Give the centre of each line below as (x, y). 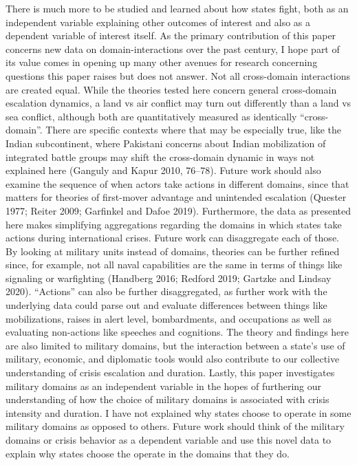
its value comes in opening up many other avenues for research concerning (162, 62)
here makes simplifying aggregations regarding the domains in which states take (174, 224)
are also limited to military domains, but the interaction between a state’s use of (175, 345)
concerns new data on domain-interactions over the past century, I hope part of (173, 48)
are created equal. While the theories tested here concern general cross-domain (171, 89)
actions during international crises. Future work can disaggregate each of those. (172, 238)
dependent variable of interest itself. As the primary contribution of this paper (171, 35)
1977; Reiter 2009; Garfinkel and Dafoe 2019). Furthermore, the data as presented (178, 210)
